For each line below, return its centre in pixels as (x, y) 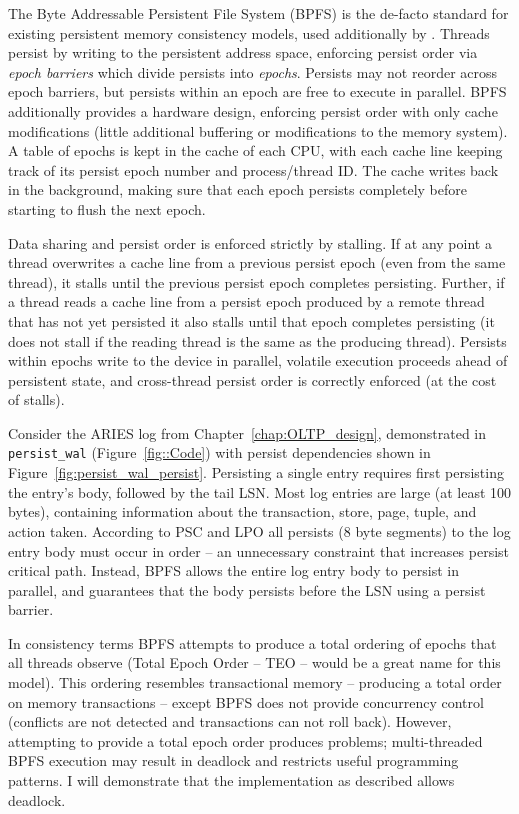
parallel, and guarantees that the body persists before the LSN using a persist (247, 589)
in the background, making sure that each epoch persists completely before (237, 189)
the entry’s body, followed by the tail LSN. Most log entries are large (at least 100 (260, 491)
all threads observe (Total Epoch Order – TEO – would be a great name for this (254, 662)
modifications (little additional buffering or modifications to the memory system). (258, 130)
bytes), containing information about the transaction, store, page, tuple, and (242, 511)
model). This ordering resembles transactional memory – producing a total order (255, 682)
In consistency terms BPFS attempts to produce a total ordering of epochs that (252, 642)
